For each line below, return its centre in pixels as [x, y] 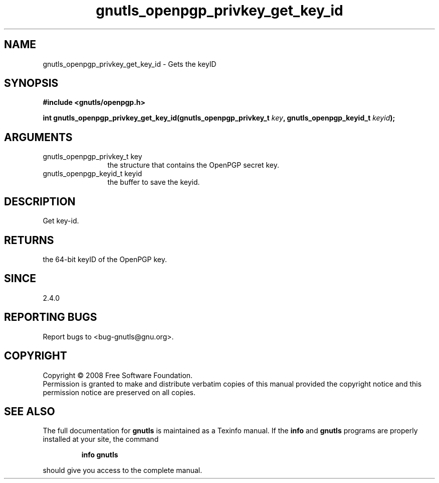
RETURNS [29, 240]
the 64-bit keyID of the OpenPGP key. [105, 259]
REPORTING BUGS [51, 317]
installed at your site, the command [101, 439]
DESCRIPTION [40, 201]
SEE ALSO [30, 411]
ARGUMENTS [38, 137]
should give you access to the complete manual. [123, 470]
